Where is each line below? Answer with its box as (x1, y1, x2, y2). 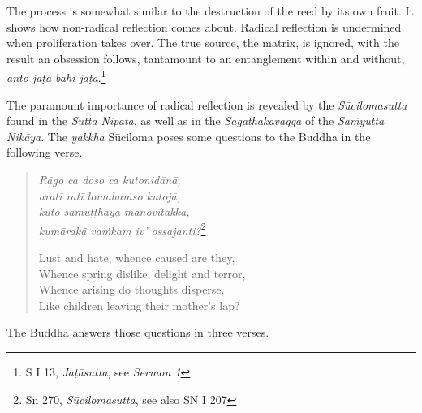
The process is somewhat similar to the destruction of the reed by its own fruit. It (6, 2, 414, 19)
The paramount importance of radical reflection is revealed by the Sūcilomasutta (6, 96, 407, 113)
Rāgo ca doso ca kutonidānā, (38, 171, 181, 187)
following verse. (6, 144, 83, 161)
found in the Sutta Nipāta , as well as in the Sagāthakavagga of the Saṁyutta (6, 112, 385, 129)
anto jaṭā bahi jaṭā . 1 (6, 67, 106, 86)
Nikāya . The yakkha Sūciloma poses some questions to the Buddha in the (6, 127, 371, 144)
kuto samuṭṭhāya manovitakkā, (38, 203, 190, 220)
